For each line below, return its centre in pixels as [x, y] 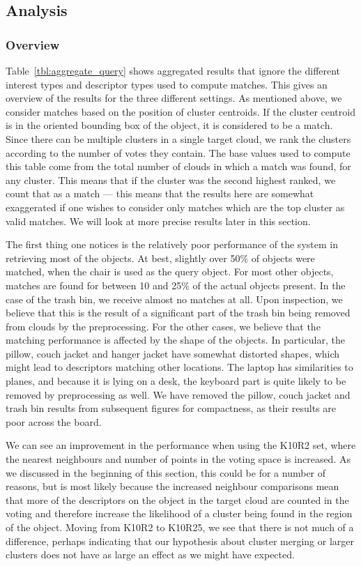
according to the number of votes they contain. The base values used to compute [178, 152]
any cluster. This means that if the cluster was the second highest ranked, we [171, 179]
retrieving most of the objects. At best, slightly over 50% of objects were [160, 258]
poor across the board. [54, 421]
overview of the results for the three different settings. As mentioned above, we [174, 98]
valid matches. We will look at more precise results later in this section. [158, 221]
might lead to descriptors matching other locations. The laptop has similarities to [179, 367]
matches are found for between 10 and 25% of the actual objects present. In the [176, 285]
